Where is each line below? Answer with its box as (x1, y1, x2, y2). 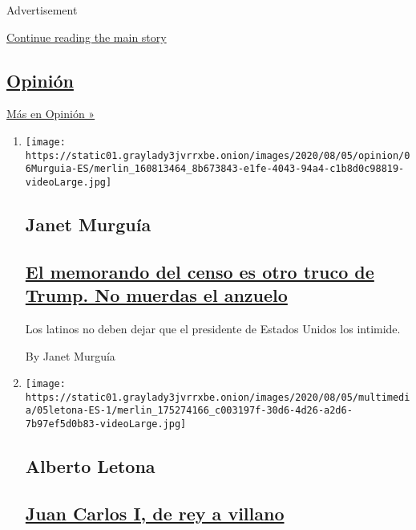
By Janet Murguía (25, 347, 115, 364)
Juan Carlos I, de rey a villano (25, 500, 285, 525)
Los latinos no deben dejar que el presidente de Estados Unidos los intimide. (25, 320, 401, 336)
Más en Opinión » (6, 105, 95, 122)
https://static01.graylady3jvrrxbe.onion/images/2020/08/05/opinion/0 (25, 149, 410, 161)
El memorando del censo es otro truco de (25, 259, 374, 283)
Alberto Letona (25, 454, 155, 479)
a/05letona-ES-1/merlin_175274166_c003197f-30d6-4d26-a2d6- (25, 405, 353, 417)
